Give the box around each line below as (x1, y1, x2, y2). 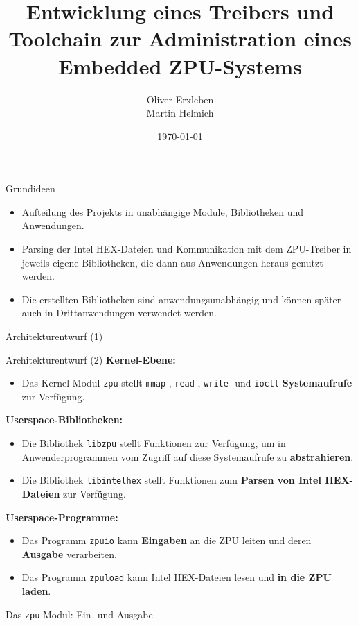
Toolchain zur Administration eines (8, 24, 352, 53)
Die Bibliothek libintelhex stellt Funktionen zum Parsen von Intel (21, 473, 321, 487)
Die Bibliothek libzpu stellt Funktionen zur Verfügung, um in (21, 436, 286, 450)
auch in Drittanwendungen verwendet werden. (21, 305, 217, 320)
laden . (21, 584, 51, 598)
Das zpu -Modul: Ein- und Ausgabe (6, 607, 153, 621)
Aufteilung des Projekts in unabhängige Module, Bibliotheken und (21, 204, 304, 219)
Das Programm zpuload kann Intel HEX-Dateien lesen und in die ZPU (21, 570, 332, 584)
